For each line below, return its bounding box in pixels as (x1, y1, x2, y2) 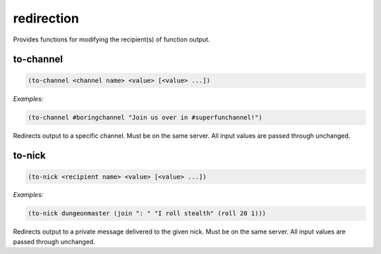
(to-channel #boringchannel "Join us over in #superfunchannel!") (28, 113, 262, 121)
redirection (13, 11, 79, 26)
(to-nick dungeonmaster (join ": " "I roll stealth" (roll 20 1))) (28, 210, 267, 217)
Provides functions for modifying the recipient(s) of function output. (13, 35, 210, 44)
